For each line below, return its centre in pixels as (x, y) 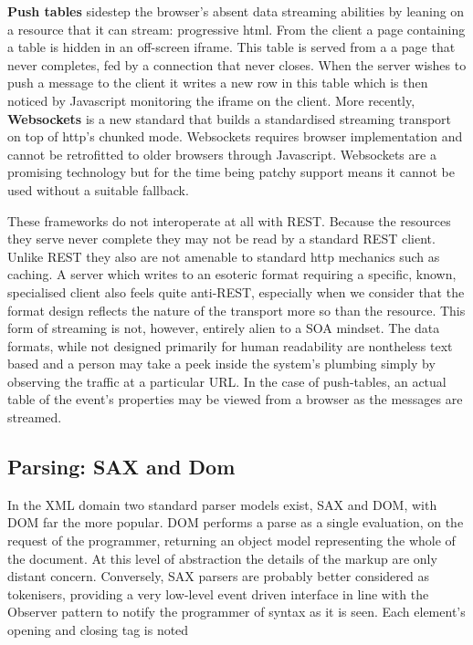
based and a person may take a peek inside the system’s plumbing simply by (221, 364)
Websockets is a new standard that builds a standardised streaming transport (230, 118)
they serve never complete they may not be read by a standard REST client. (221, 239)
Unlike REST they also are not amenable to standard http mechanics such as (224, 256)
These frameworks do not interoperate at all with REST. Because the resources (229, 220)
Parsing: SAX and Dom (121, 467)
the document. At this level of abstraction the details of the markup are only (222, 558)
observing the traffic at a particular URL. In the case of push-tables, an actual (227, 381)
